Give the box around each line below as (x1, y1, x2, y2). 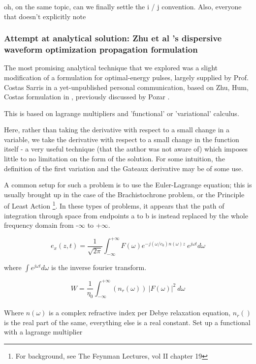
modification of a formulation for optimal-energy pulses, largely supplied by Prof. (4, 72, 249, 82)
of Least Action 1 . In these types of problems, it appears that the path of (4, 199, 224, 211)
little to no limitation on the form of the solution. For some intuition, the (4, 153, 225, 164)
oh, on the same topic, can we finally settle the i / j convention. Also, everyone (4, 1, 242, 11)
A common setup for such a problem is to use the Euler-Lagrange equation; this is (4, 180, 252, 190)
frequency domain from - (4, 220, 78, 230)
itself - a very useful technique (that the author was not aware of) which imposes (4, 144, 248, 154)
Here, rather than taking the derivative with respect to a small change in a (4, 124, 230, 135)
